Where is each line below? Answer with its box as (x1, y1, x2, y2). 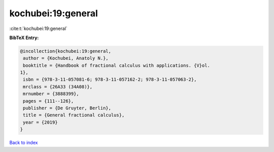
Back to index (9, 140, 38, 146)
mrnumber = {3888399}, (23, 91, 80, 97)
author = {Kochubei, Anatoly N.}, (23, 55, 109, 61)
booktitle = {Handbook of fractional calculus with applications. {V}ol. (23, 63, 211, 68)
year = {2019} (23, 119, 58, 125)
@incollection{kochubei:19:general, (20, 48, 112, 54)
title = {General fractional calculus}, (23, 112, 125, 118)
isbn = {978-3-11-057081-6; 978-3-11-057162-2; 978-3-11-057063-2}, (23, 77, 197, 82)
